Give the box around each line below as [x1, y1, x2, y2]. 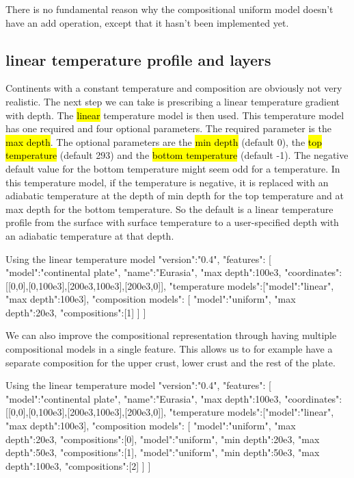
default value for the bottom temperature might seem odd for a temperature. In [5, 161, 340, 175]
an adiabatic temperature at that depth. [5, 228, 174, 242]
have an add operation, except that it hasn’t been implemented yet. [5, 15, 289, 29]
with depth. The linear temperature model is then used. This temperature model [5, 108, 344, 122]
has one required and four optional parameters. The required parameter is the [5, 121, 331, 136]
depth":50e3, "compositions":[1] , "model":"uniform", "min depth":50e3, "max [5, 445, 320, 460]
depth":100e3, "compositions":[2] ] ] [5, 458, 151, 473]
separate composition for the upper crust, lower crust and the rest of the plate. [5, 355, 336, 369]
